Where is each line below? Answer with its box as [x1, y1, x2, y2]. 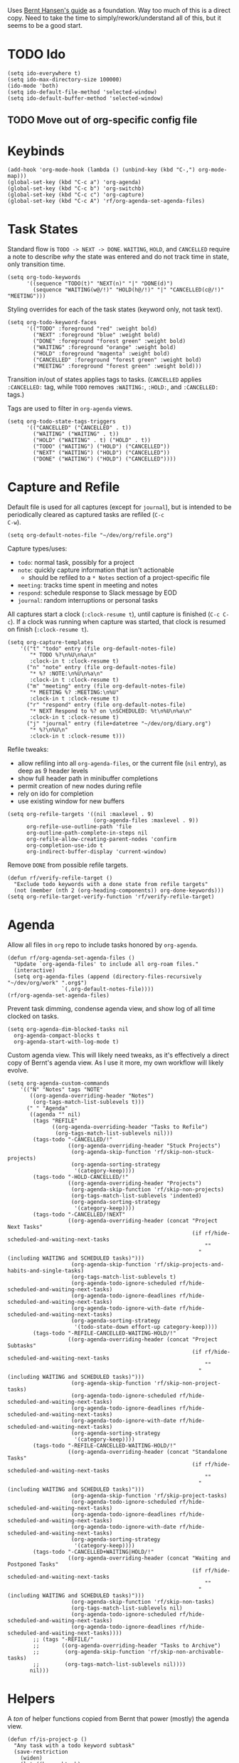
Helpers [7, 1691, 55, 1707]
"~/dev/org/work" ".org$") [7, 980, 87, 987]
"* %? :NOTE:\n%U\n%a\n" [29, 670, 103, 678]
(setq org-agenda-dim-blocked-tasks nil [7, 1026, 129, 1033]
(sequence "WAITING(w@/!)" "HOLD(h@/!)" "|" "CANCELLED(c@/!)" [33, 286, 224, 293]
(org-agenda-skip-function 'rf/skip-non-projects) [70, 1186, 224, 1193]
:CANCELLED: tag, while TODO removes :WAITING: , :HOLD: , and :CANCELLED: [7, 383, 219, 391]
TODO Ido [7, 46, 66, 63]
